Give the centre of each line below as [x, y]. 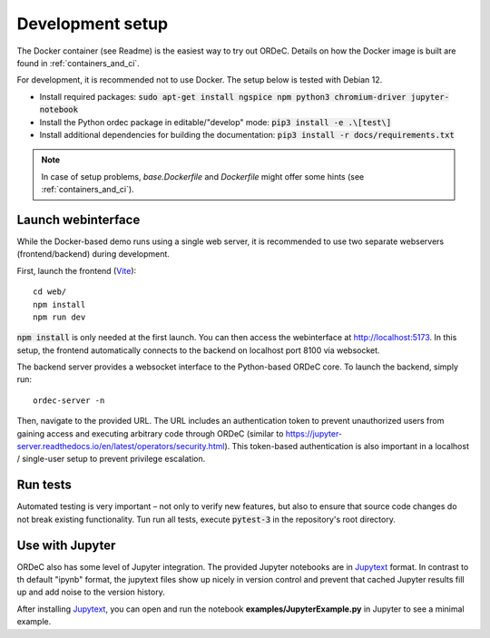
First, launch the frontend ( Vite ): [77, 270]
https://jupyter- [314, 433]
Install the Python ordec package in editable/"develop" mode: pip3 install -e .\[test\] [216, 122]
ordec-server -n [69, 400]
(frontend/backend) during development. [93, 254]
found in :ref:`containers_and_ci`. [78, 63]
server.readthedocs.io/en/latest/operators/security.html [121, 447]
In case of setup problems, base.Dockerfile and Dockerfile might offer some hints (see [203, 176]
